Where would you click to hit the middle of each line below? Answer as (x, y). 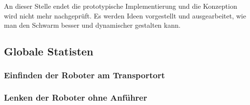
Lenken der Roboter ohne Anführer (76, 97)
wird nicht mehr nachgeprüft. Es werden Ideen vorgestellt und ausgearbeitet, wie (125, 15)
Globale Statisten (49, 51)
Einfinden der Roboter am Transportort (85, 75)
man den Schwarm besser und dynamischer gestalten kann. (92, 25)
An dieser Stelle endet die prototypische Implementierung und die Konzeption (121, 6)
